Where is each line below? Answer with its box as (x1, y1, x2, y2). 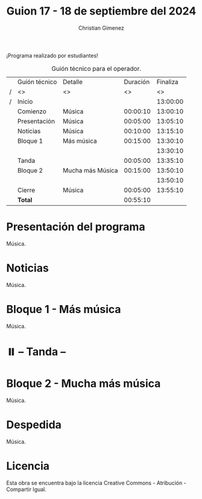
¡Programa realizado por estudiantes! (6, 51, 98, 59)
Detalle (63, 78, 83, 86)
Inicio (17, 97, 33, 105)
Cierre (17, 186, 36, 194)
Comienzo (17, 107, 46, 116)
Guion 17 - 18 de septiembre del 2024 (6, 4, 197, 18)
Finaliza (156, 78, 179, 86)
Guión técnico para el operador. (51, 64, 142, 73)
